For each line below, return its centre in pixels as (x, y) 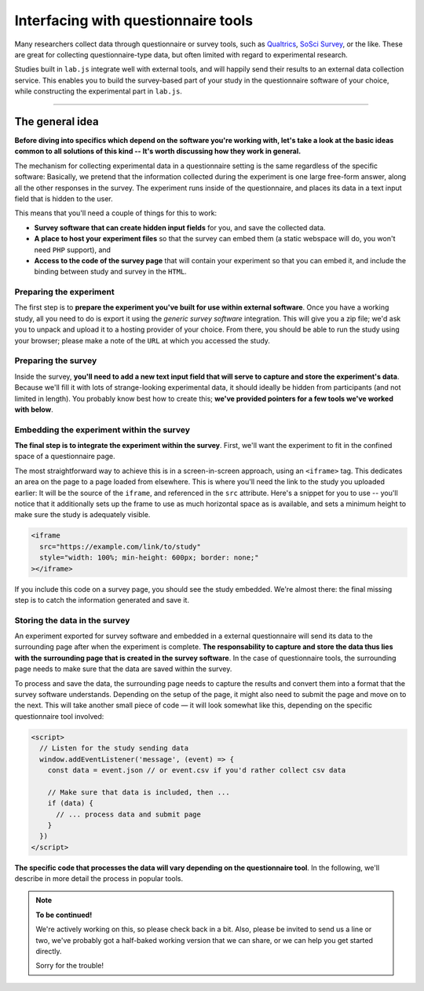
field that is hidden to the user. (64, 198)
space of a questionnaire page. (65, 457)
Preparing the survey (56, 361)
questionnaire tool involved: (59, 716)
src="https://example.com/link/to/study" (121, 547)
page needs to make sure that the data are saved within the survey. (123, 669)
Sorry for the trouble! (69, 966)
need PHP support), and (73, 250)
